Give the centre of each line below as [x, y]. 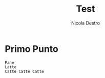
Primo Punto [31, 49]
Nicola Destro [86, 23]
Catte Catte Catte [24, 71]
